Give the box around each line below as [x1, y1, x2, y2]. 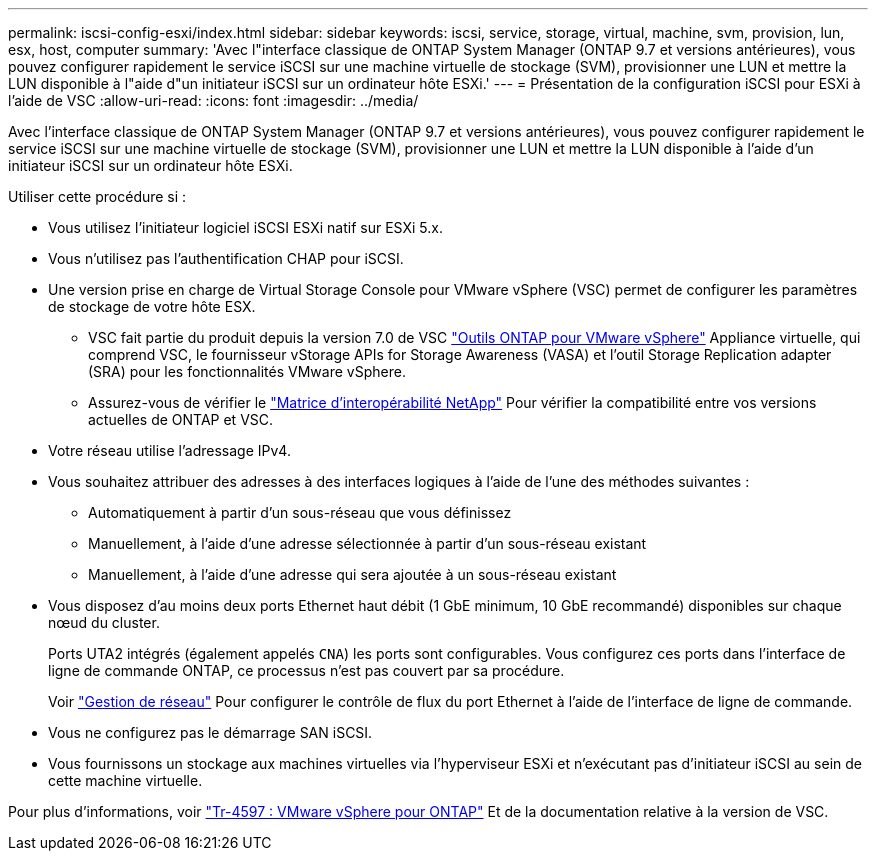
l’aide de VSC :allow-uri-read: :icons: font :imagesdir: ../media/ [8, 92, 419, 109]
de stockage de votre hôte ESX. [48, 298, 256, 315]
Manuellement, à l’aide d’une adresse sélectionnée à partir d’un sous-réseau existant [88, 535, 647, 552]
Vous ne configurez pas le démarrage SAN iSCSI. [48, 724, 373, 741]
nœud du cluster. [48, 614, 160, 631]
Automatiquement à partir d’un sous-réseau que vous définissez [88, 504, 512, 521]
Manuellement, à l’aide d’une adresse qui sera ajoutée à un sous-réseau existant [88, 566, 617, 583]
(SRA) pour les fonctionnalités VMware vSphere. [88, 363, 406, 380]
